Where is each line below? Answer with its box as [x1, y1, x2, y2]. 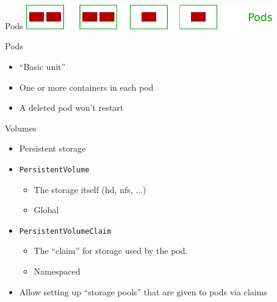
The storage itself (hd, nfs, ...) [34, 183, 146, 195]
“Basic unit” [19, 60, 66, 73]
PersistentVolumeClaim [19, 226, 112, 236]
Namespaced [34, 265, 81, 278]
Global [34, 203, 59, 216]
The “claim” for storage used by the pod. [34, 244, 188, 257]
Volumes [5, 121, 37, 134]
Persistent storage [19, 142, 86, 155]
